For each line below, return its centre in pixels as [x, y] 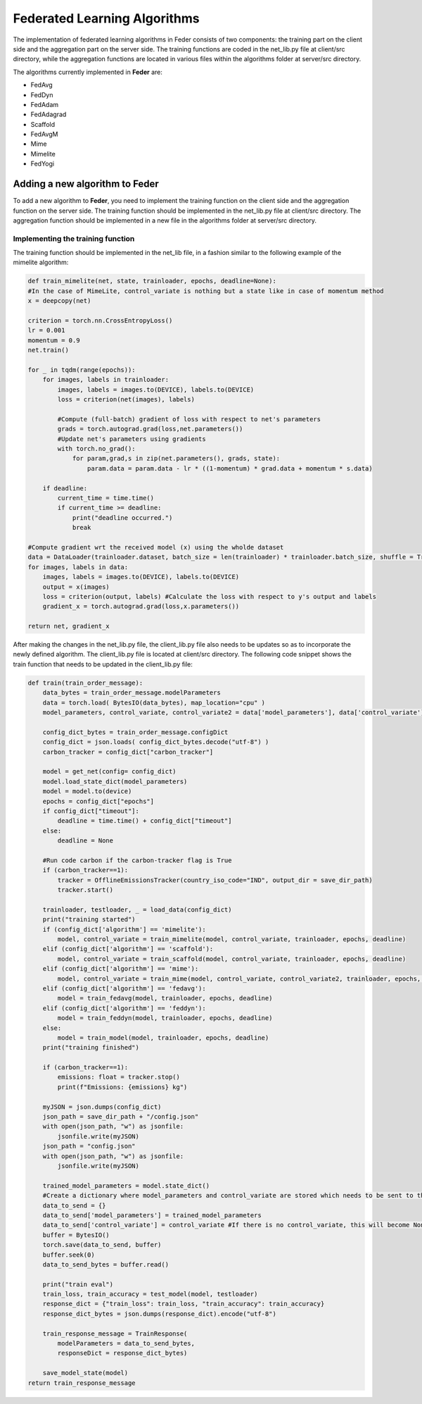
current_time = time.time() [106, 498]
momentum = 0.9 [54, 340]
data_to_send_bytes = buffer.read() [105, 1264]
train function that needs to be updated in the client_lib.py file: [103, 664]
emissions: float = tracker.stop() [119, 1077]
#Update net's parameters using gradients [132, 439]
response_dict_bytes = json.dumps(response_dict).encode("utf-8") [160, 1313]
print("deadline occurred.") [122, 517]
